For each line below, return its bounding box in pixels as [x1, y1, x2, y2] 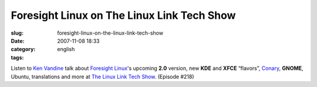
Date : [11, 37, 25, 44]
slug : [11, 29, 23, 36]
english [57, 46, 75, 53]
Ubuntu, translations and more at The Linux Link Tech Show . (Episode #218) [11, 73, 194, 80]
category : [11, 46, 36, 53]
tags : [11, 53, 24, 61]
